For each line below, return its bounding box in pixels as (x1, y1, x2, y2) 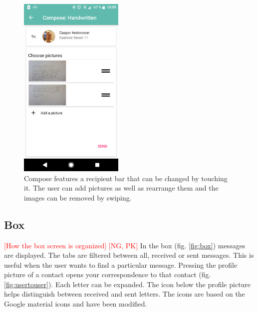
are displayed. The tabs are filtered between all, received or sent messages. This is (4, 250, 254, 260)
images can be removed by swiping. (24, 192, 132, 203)
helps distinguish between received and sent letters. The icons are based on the (4, 289, 245, 299)
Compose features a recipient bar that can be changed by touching (24, 173, 228, 183)
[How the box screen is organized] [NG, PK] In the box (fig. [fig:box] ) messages (4, 240, 246, 250)
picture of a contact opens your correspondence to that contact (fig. (4, 269, 211, 280)
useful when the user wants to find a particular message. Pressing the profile (4, 259, 238, 270)
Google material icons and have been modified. (4, 299, 147, 309)
